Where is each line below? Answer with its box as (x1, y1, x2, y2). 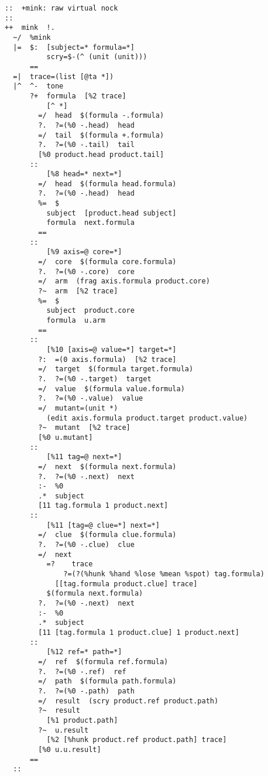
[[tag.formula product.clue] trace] (54, 579, 198, 588)
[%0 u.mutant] (38, 433, 93, 442)
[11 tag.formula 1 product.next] (38, 501, 169, 510)
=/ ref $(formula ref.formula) (38, 657, 169, 666)
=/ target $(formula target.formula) (38, 365, 194, 374)
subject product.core (46, 306, 135, 315)
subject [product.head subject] (46, 208, 177, 217)
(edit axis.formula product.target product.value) (46, 413, 248, 422)
